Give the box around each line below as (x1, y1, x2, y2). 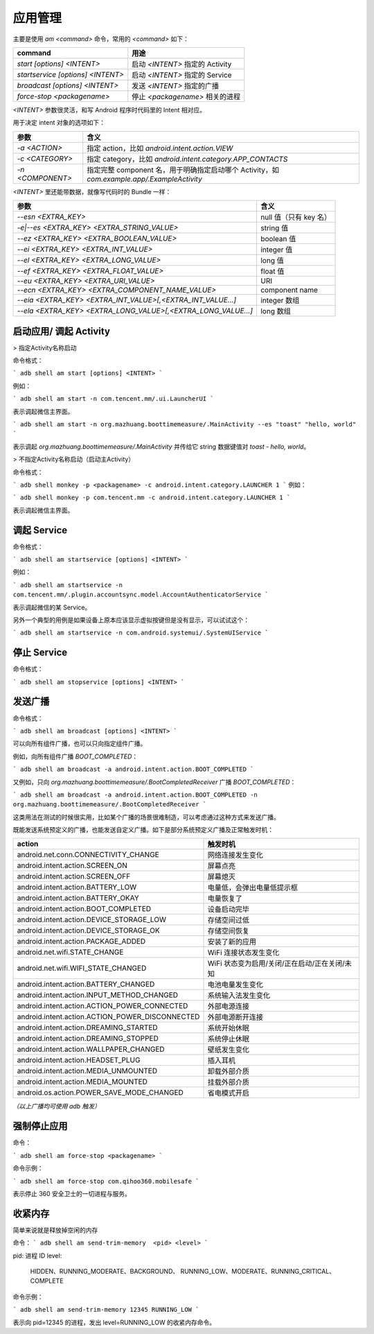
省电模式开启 (207, 1089, 249, 1098)
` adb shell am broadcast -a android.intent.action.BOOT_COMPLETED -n (12, 790, 258, 799)
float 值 (260, 267, 285, 277)
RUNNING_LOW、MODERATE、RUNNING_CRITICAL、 (180, 1267, 336, 1275)
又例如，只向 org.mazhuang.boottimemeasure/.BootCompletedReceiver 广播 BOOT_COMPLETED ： (12, 777, 296, 786)
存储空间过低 (207, 915, 249, 925)
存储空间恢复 (207, 926, 249, 936)
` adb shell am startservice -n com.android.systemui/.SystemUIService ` (12, 629, 269, 637)
